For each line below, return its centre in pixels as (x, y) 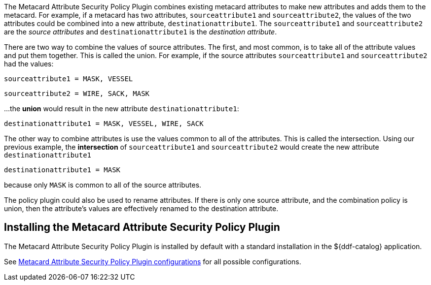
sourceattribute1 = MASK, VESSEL (69, 79)
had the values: (29, 64)
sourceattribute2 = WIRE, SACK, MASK (77, 94)
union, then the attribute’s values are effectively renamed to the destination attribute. (141, 208)
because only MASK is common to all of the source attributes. (103, 185)
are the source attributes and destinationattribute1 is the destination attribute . (141, 32)
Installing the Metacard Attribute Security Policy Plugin (142, 227)
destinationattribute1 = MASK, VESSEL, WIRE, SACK (104, 124)
